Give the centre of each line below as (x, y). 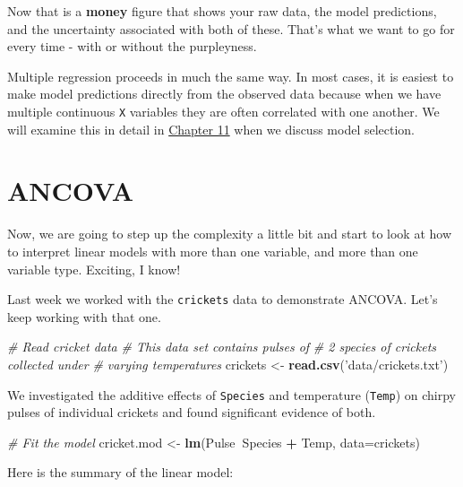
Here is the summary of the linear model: (120, 472)
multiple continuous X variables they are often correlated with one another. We (223, 111)
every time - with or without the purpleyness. (132, 46)
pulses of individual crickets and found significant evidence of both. (192, 412)
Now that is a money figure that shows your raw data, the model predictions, (222, 11)
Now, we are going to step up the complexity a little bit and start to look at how (230, 234)
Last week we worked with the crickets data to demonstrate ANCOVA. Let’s (223, 299)
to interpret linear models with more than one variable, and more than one (213, 251)
